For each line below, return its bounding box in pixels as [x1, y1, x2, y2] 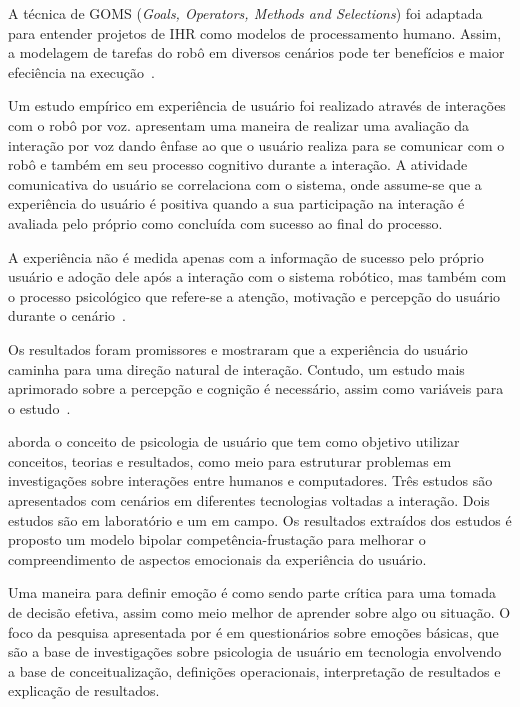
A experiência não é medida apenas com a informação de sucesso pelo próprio [8, 246, 484, 267]
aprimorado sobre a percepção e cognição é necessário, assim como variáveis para [8, 378, 504, 399]
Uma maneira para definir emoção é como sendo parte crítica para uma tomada [8, 582, 496, 603]
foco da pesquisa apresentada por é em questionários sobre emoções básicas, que [8, 621, 499, 642]
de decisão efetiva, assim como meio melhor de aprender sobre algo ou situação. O [8, 602, 511, 623]
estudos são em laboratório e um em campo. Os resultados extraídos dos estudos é [8, 509, 512, 530]
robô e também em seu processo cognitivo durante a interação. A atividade [8, 154, 468, 175]
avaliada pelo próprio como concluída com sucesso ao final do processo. [8, 212, 443, 233]
